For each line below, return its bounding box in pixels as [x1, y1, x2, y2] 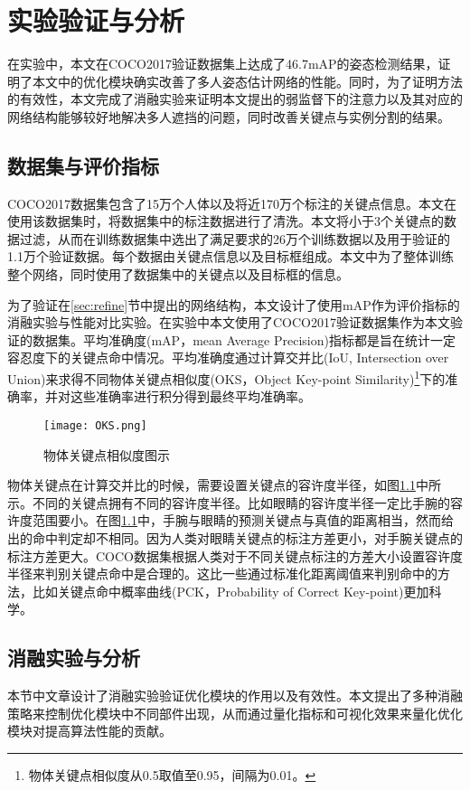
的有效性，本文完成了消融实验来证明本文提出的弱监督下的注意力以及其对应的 [7, 89, 463, 108]
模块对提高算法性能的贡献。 [7, 721, 172, 740]
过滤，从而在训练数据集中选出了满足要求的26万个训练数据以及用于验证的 [19, 229, 450, 248]
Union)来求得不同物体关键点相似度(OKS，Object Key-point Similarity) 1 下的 [7, 367, 446, 388]
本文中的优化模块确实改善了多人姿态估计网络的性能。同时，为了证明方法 [32, 71, 463, 90]
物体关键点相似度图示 [43, 445, 170, 464]
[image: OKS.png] [43, 419, 147, 432]
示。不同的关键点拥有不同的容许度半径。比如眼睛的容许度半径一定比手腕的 [7, 493, 450, 512]
